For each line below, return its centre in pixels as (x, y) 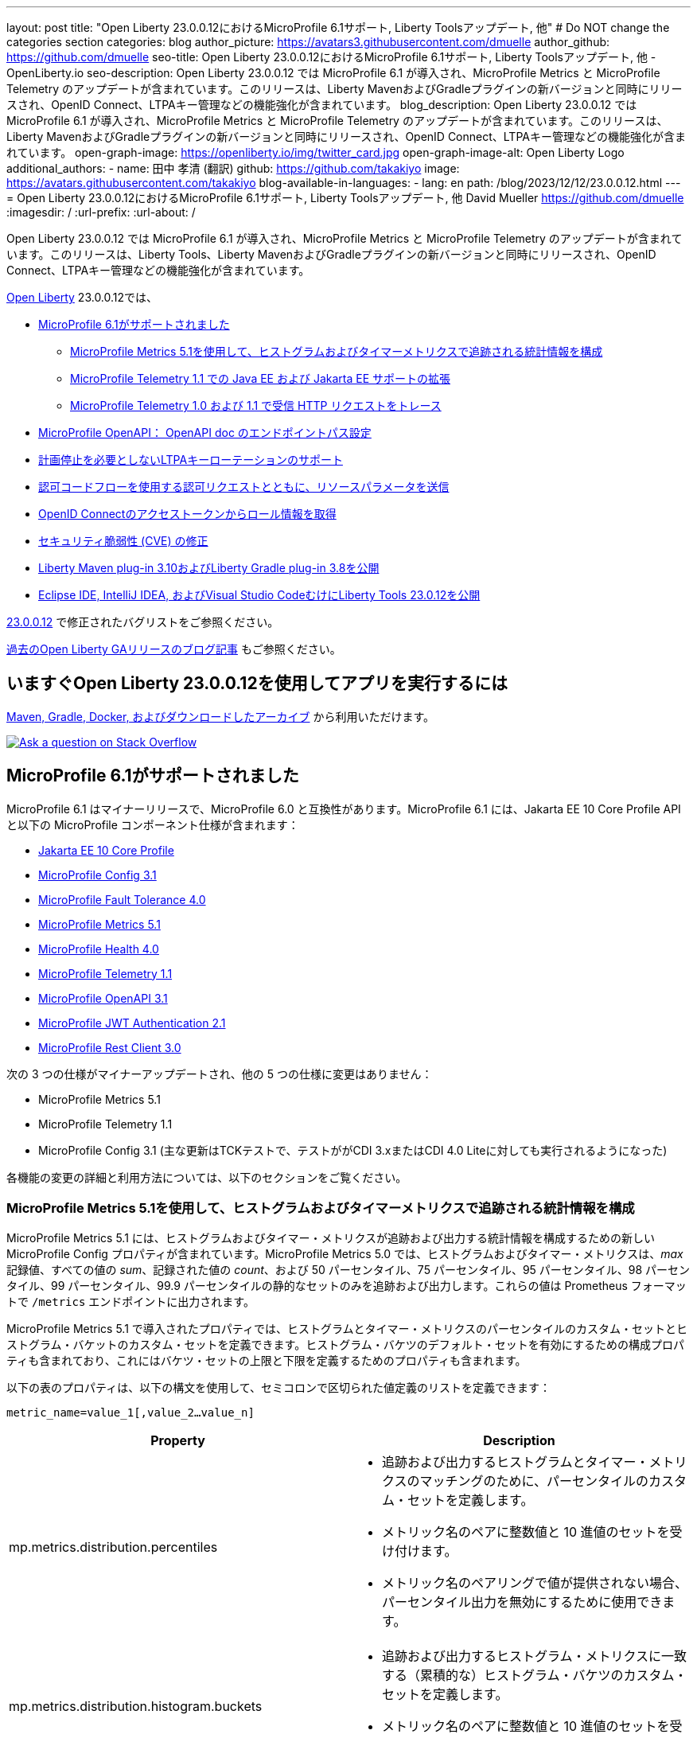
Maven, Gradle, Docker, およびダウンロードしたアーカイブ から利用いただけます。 (221, 716)
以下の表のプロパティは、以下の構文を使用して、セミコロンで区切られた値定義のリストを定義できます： (279, 1388)
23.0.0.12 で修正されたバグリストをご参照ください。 (143, 622)
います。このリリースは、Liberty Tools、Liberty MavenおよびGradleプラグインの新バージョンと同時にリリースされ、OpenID (331, 254)
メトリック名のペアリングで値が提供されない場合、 (535, 1583)
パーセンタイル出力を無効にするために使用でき (522, 1602)
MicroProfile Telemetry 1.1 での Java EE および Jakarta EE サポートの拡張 (261, 378)
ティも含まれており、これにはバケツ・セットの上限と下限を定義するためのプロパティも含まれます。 (267, 1361)
